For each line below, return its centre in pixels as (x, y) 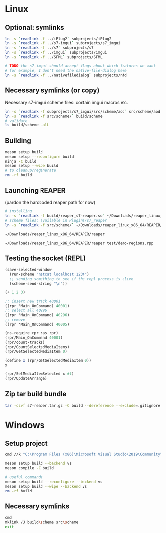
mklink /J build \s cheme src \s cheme (42, 522)
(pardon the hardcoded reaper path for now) (50, 202)
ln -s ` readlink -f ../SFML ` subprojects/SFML (54, 57)
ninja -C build (21, 161)
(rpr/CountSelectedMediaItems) (37, 347)
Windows (25, 425)
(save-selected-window (28, 270)
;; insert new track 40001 (33, 301)
